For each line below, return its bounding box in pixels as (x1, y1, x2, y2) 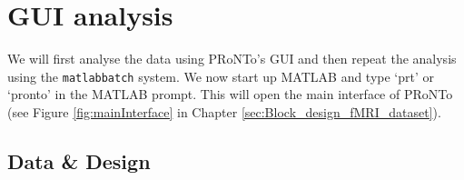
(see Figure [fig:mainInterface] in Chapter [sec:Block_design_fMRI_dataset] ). (7, 102, 441, 121)
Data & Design (7, 146, 151, 175)
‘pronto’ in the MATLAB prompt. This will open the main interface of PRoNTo (7, 85, 453, 104)
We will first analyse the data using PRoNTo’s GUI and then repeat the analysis (7, 49, 457, 68)
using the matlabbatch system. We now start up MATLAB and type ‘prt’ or (7, 66, 435, 85)
